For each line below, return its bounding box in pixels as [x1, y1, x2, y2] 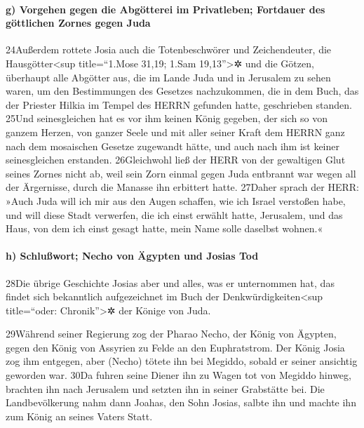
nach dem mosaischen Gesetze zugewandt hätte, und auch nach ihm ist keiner [6, 138, 339, 153]
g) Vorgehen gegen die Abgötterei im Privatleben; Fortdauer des [6, 1, 325, 16]
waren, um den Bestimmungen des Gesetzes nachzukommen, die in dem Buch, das [6, 83, 359, 98]
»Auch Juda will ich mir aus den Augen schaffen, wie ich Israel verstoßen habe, [6, 193, 346, 208]
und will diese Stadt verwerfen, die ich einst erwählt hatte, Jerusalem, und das [6, 207, 343, 222]
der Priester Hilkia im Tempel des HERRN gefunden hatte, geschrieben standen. [6, 97, 352, 112]
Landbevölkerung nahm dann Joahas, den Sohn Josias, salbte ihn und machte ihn [6, 395, 356, 410]
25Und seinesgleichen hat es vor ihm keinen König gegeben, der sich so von [6, 111, 328, 126]
